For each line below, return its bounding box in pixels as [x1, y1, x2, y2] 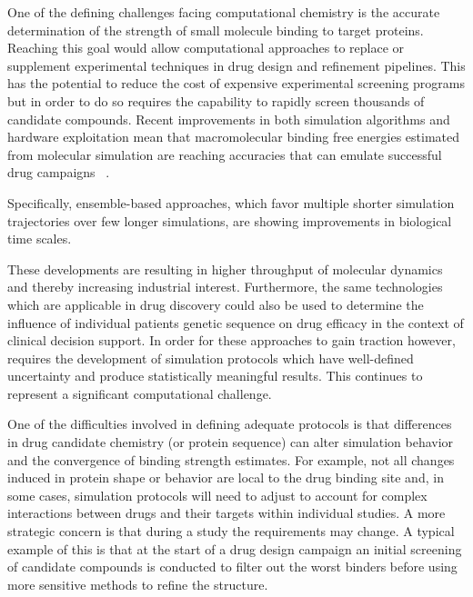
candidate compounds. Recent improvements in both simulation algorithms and [7, 109, 450, 128]
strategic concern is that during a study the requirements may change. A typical [7, 522, 455, 541]
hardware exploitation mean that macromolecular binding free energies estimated [7, 127, 459, 146]
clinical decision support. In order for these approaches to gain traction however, [7, 331, 456, 350]
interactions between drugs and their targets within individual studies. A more [7, 503, 446, 522]
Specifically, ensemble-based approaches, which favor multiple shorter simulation [7, 193, 455, 212]
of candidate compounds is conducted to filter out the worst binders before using [7, 557, 458, 576]
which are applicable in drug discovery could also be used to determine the [7, 294, 424, 313]
